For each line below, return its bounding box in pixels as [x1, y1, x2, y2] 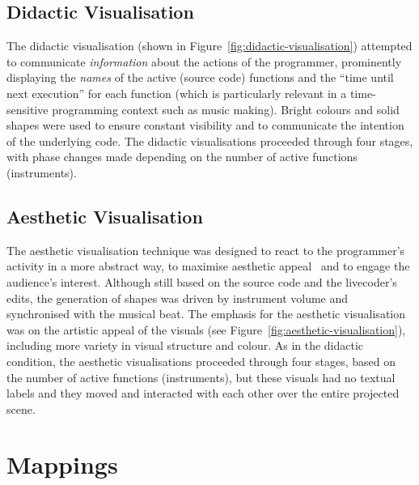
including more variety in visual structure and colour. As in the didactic [6, 337, 364, 354]
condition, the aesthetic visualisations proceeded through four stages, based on [6, 352, 396, 369]
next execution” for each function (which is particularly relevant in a [6, 84, 347, 101]
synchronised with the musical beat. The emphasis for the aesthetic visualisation [6, 305, 406, 322]
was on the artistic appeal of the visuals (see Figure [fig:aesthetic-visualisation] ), [6, 321, 406, 338]
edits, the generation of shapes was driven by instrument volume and [6, 289, 349, 306]
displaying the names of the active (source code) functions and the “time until [6, 69, 394, 86]
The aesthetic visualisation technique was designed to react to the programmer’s [6, 241, 405, 258]
